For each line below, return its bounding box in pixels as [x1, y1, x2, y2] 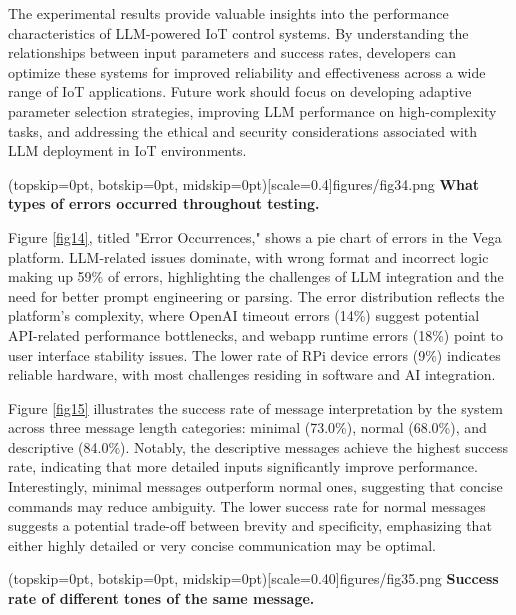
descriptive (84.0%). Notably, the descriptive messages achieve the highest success [8, 436, 509, 457]
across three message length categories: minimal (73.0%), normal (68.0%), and [8, 417, 487, 438]
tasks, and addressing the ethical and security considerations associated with [8, 120, 478, 141]
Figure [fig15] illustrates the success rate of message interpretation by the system [8, 397, 503, 418]
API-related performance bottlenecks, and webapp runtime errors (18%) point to [8, 324, 503, 345]
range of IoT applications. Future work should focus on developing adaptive [8, 81, 472, 102]
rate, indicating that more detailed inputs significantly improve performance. [8, 456, 478, 477]
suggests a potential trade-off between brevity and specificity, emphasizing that [8, 515, 492, 536]
